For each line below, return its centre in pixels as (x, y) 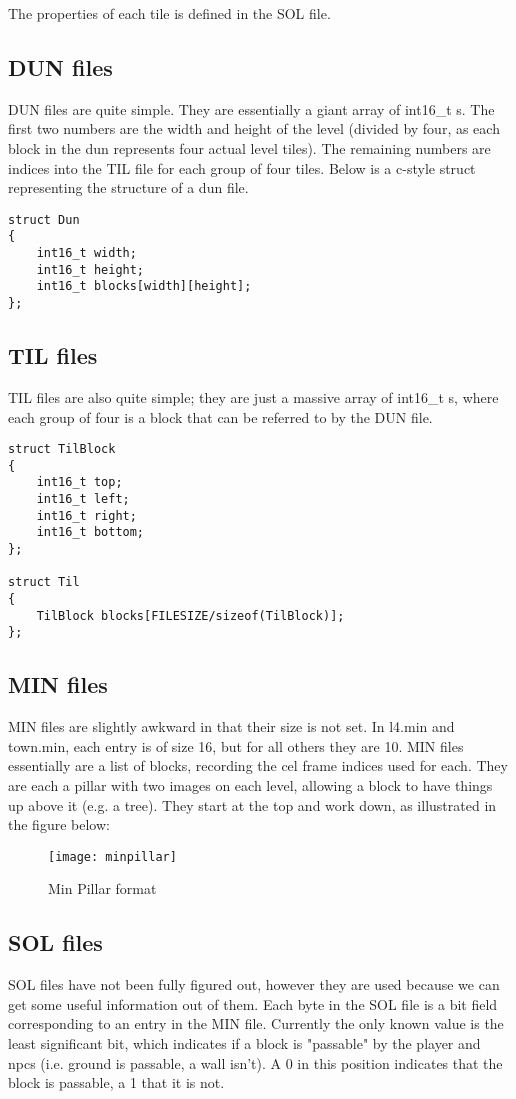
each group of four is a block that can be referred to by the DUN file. (220, 416)
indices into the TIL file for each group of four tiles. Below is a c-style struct (242, 167)
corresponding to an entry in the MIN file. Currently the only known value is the (256, 1023)
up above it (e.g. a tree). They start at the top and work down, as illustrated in (252, 804)
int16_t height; (90, 269)
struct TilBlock (62, 449)
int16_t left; (83, 499)
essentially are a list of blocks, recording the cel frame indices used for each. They (258, 765)
